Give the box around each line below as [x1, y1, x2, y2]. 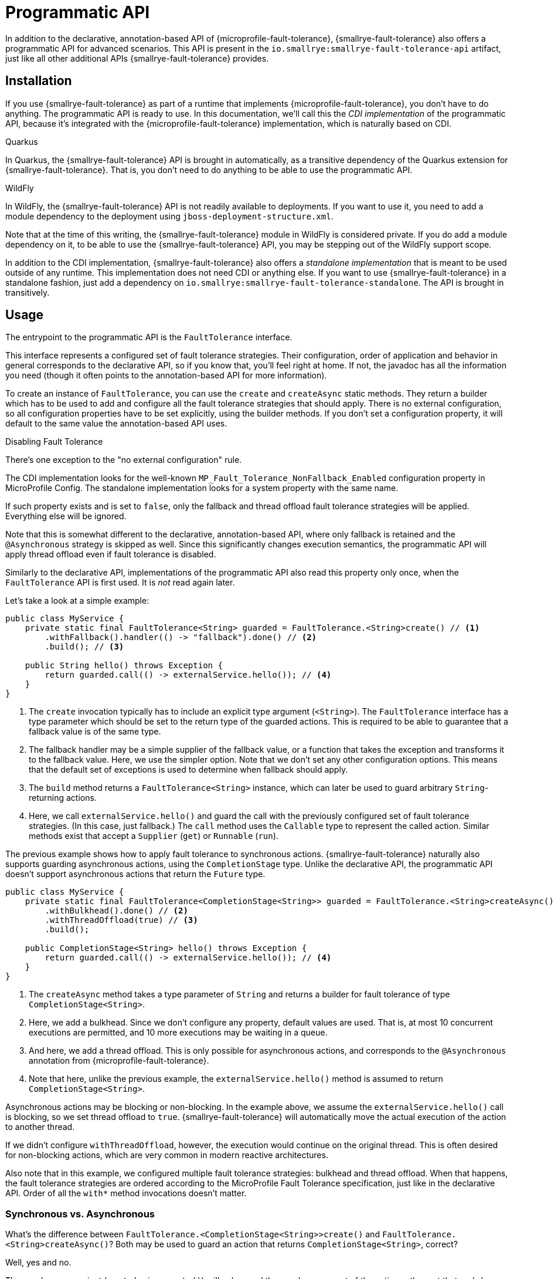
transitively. [5, 287, 50, 297]
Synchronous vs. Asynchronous [5, 1207, 155, 1220]
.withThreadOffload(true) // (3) [45, 915, 198, 925]
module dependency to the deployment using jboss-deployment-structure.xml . [5, 211, 334, 221]
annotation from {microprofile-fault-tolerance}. [29, 1055, 209, 1066]
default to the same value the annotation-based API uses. [5, 418, 227, 429]
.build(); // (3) [45, 642, 124, 652]
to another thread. [5, 1122, 75, 1132]
